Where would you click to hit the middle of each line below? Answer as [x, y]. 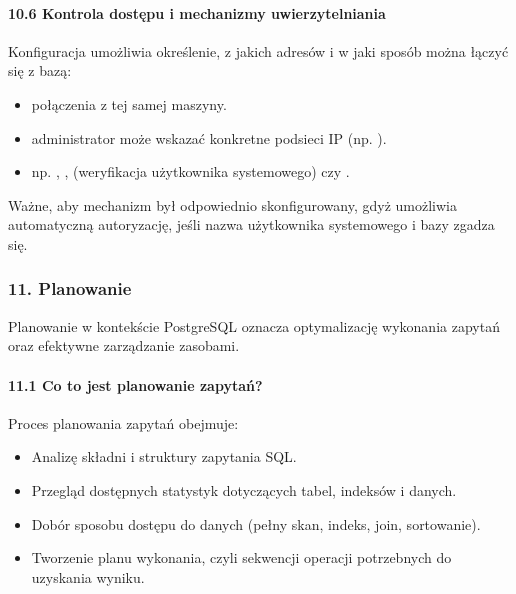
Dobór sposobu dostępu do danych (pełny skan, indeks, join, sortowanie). [256, 523]
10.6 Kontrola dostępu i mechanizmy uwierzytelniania [197, 12]
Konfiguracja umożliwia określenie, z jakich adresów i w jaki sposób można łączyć [258, 50]
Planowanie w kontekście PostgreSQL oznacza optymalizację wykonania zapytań [254, 325]
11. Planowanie [70, 288]
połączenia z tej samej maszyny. [129, 103]
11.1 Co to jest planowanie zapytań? [135, 384]
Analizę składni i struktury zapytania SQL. [164, 456]
